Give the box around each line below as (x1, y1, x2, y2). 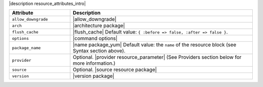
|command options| (73, 35, 118, 42)
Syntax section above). (73, 48, 126, 54)
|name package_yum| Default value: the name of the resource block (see (73, 41, 236, 48)
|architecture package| (73, 22, 125, 29)
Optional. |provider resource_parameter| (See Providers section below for (73, 54, 242, 61)
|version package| (73, 73, 114, 80)
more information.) (73, 60, 115, 67)
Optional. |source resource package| (73, 66, 157, 73)
